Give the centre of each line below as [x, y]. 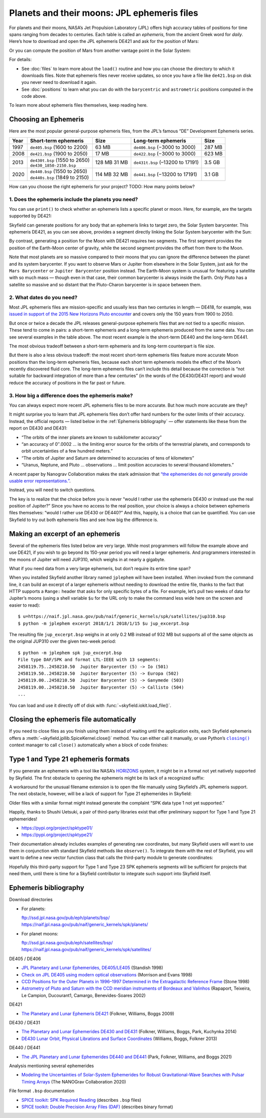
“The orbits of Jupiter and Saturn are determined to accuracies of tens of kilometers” [108, 458]
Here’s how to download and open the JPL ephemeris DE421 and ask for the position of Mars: [104, 41]
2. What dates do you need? [43, 297]
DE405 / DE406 [25, 959]
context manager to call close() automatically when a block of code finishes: [89, 745]
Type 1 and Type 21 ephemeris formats [69, 759]
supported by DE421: [30, 216]
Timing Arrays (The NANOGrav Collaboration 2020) [74, 1081]
